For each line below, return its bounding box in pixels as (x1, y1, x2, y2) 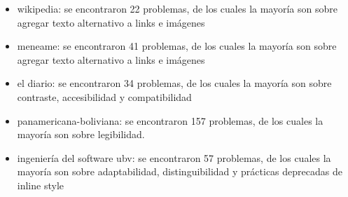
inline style (17, 177, 64, 192)
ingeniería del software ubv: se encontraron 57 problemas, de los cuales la (17, 150, 331, 165)
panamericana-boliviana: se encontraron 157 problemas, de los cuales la (17, 113, 323, 128)
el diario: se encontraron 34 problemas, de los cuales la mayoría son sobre (17, 76, 332, 90)
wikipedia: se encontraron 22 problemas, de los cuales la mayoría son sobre (17, 1, 337, 15)
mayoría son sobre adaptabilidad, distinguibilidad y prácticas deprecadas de (17, 164, 342, 179)
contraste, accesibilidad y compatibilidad (17, 89, 192, 104)
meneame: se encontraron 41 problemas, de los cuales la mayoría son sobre (17, 39, 337, 53)
